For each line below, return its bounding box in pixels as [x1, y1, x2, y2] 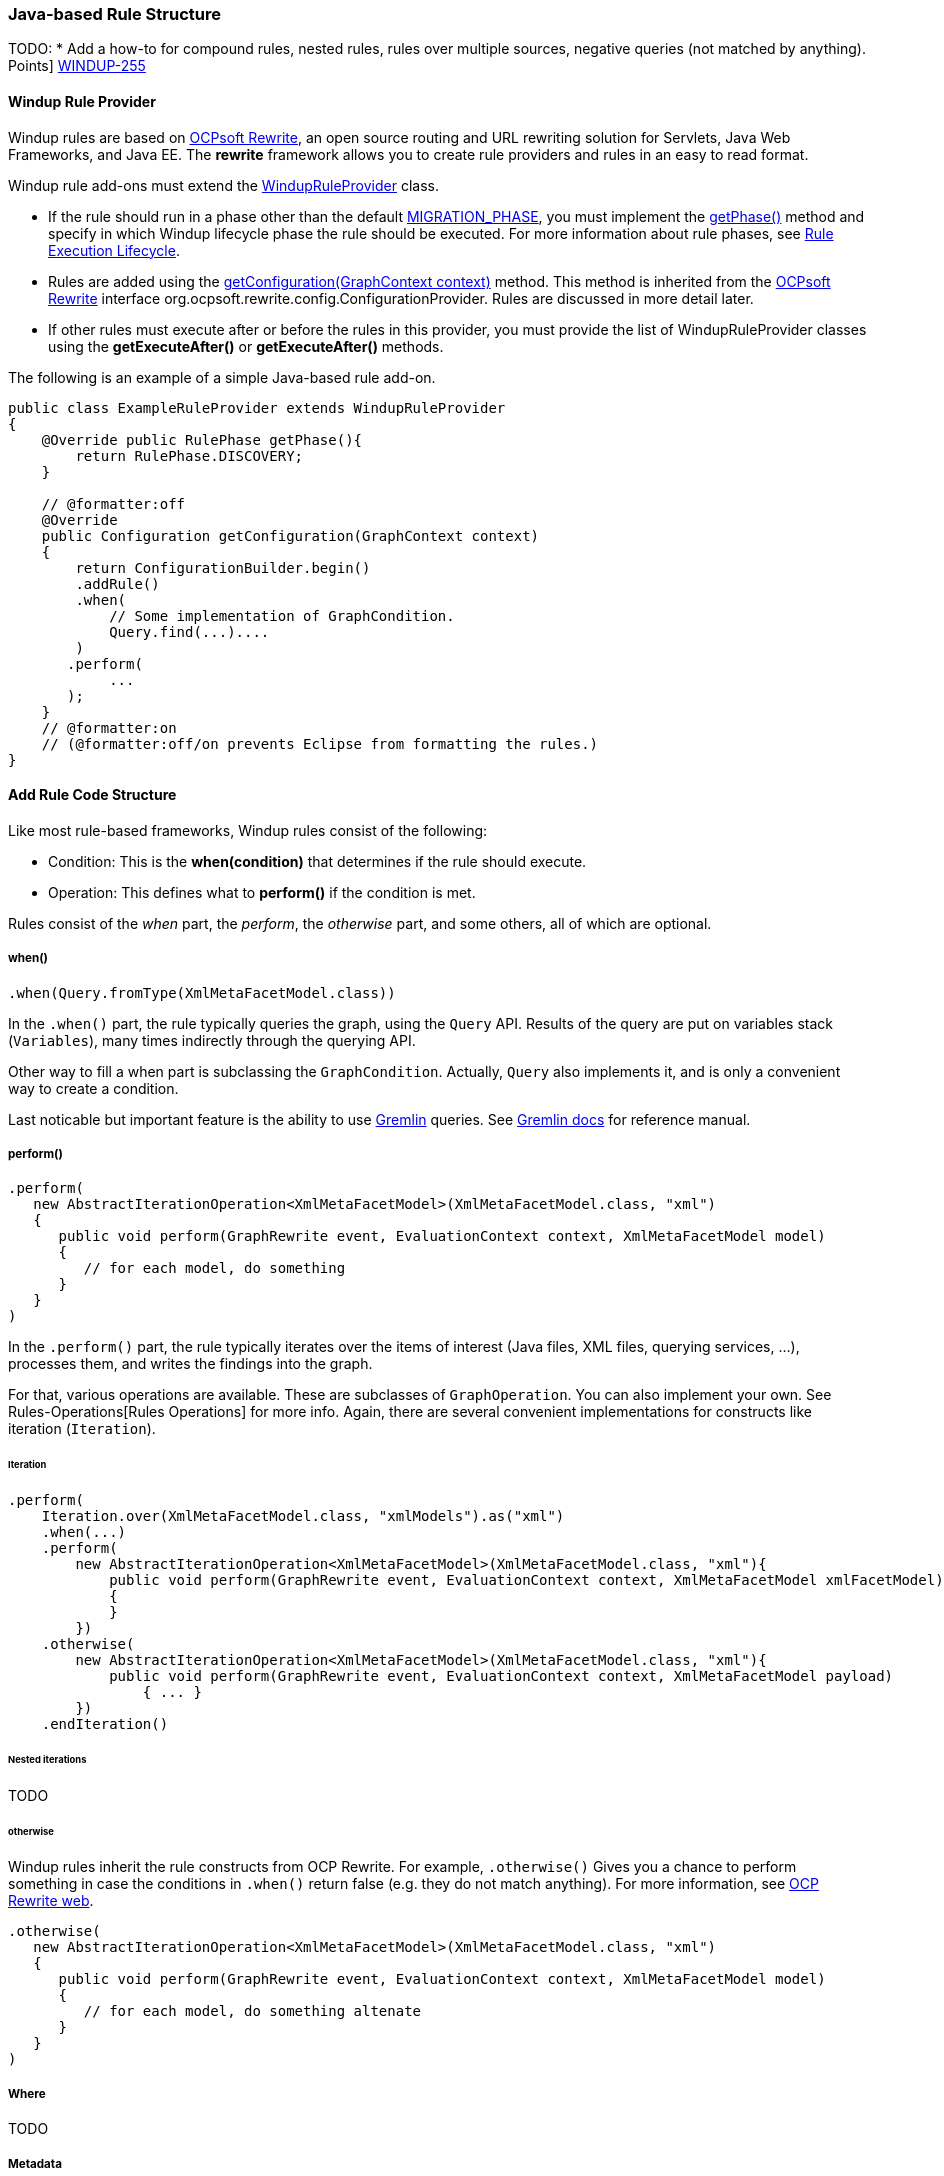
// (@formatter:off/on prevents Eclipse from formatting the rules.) [41, 735, 599, 752]
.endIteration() [41, 1716, 169, 1733]
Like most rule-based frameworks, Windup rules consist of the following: [8, 821, 488, 839]
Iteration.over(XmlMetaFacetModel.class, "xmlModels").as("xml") [41, 1508, 565, 1525]
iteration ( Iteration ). [8, 1420, 156, 1438]
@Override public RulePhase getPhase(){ [41, 431, 363, 448]
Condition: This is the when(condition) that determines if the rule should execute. [48, 852, 587, 870]
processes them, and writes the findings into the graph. [8, 1355, 373, 1373]
